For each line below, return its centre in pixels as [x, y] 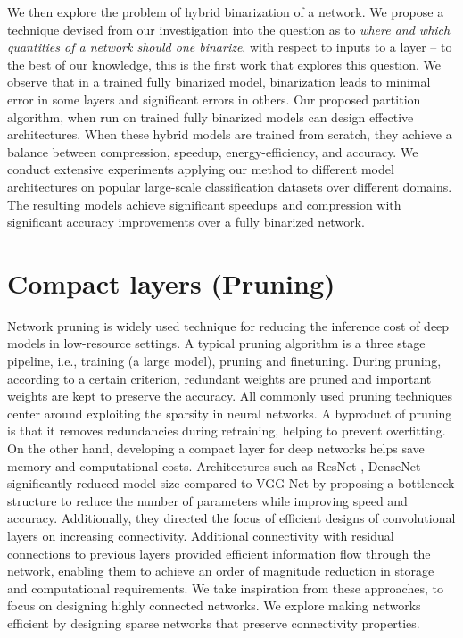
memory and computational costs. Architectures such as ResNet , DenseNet [214, 465]
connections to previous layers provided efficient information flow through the [219, 553]
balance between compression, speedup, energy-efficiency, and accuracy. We [213, 151]
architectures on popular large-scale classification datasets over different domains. [230, 186]
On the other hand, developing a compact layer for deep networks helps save [216, 448]
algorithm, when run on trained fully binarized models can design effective [211, 116]
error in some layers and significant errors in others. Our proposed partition [214, 99]
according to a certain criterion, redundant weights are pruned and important [219, 378]
